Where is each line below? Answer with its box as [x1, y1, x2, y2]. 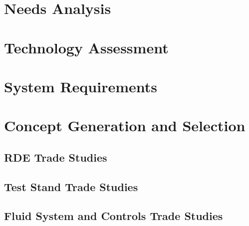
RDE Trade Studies [4, 149, 107, 165]
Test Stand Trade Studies [4, 179, 138, 194]
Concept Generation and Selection [4, 115, 246, 136]
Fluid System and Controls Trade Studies [4, 208, 223, 224]
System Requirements [4, 76, 157, 96]
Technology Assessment [4, 37, 169, 57]
